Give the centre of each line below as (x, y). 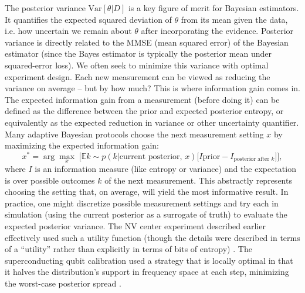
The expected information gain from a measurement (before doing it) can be (142, 99)
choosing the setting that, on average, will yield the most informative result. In (147, 192)
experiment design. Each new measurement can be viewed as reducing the (138, 76)
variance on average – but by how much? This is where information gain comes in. (152, 88)
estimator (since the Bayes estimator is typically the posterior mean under (138, 54)
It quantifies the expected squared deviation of (88, 19)
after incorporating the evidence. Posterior (217, 31)
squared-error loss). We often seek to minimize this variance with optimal (137, 65)
